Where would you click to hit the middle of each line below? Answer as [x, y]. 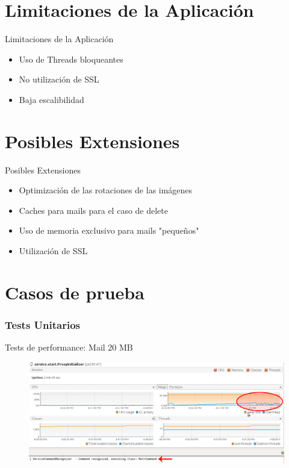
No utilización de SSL [59, 79]
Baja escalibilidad [51, 99]
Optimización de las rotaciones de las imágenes [106, 190]
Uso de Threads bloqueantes [71, 59]
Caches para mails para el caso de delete [93, 210]
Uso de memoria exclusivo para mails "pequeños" [109, 230]
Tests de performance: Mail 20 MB [69, 347]
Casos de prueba [75, 292]
